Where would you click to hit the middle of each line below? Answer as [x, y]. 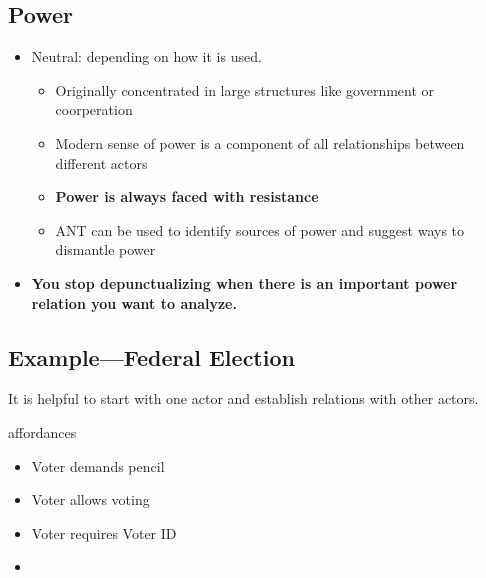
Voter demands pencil [98, 465]
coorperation [94, 109]
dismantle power [105, 249]
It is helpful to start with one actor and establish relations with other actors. [243, 398]
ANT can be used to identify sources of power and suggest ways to [260, 229]
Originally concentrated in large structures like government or [245, 89]
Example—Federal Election [151, 356]
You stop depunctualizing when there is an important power [244, 282]
